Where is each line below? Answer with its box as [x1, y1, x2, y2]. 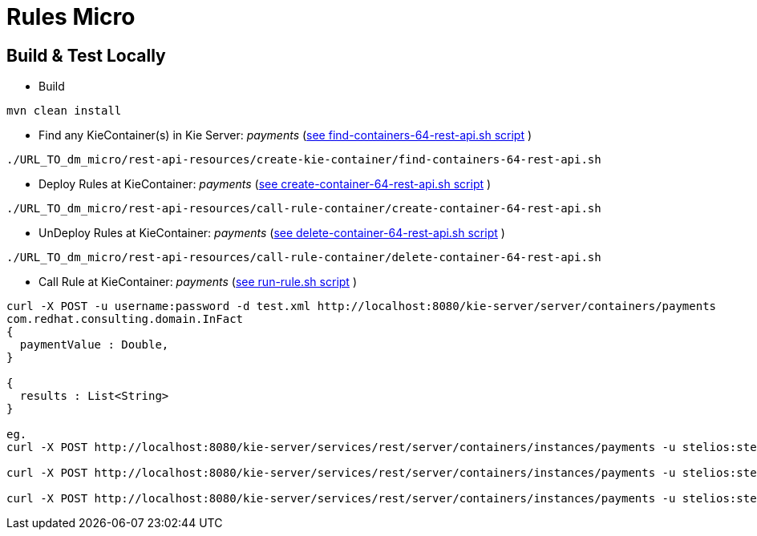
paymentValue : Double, [19, 338, 169, 352]
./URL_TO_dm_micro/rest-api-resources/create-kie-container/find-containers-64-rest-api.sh [6, 153, 601, 167]
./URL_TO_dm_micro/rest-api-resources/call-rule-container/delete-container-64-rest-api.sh [6, 251, 601, 264]
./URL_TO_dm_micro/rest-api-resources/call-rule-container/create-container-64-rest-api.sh [6, 202, 601, 216]
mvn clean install [6, 104, 122, 118]
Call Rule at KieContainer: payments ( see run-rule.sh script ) [38, 275, 357, 289]
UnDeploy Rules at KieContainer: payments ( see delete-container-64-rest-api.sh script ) [38, 226, 505, 240]
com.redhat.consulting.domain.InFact [6, 312, 244, 326]
